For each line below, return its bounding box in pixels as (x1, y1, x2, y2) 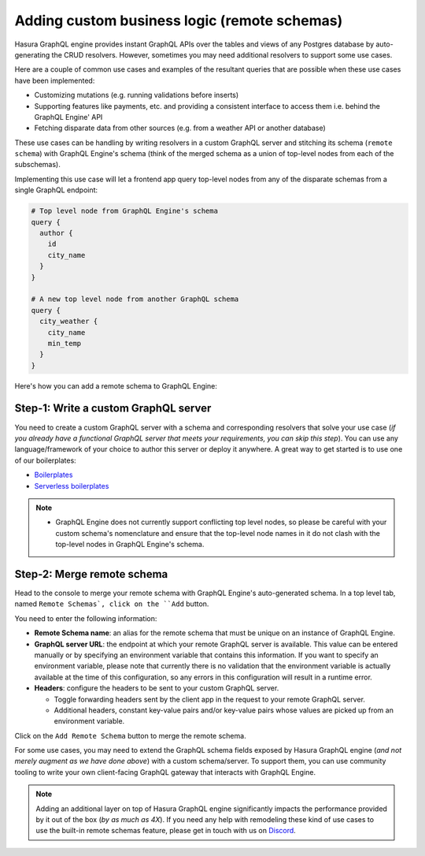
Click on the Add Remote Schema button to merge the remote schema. (14, 731, 247, 740)
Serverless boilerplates (34, 481, 109, 490)
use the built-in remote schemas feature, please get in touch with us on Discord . (35, 826, 297, 836)
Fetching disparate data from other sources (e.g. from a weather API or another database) (34, 123, 326, 133)
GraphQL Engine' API (34, 112, 103, 121)
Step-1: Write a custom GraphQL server (14, 402, 212, 415)
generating (14, 50, 50, 59)
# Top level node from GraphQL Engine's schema (31, 207, 218, 216)
